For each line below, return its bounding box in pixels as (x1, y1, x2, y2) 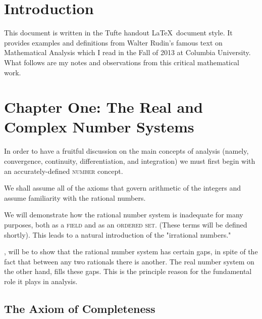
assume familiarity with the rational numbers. (4, 192, 146, 203)
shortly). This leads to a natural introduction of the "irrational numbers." (4, 229, 231, 240)
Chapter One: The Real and (4, 97, 203, 117)
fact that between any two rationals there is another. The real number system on (4, 256, 254, 266)
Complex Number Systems (4, 116, 194, 137)
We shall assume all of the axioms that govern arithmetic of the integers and (4, 183, 241, 193)
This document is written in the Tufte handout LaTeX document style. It (4, 27, 233, 38)
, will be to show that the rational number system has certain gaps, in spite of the (4, 246, 258, 257)
